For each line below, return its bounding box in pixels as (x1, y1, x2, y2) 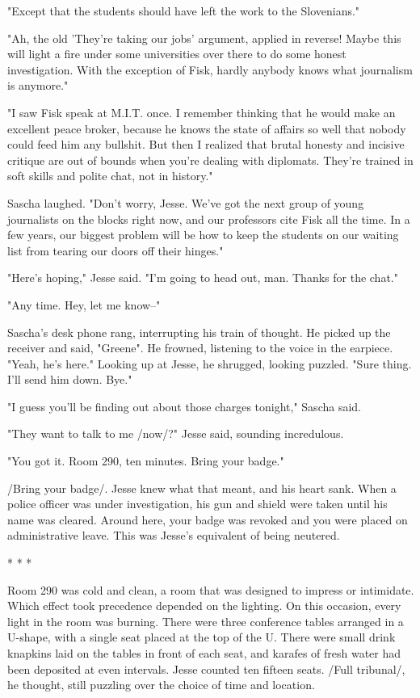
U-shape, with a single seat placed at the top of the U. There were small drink (7, 629, 396, 645)
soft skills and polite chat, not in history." (7, 167, 213, 184)
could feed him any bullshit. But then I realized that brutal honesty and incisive (7, 136, 405, 153)
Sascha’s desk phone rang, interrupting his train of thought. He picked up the (7, 323, 391, 340)
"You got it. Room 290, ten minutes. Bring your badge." (7, 452, 284, 469)
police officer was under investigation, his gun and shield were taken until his (7, 495, 388, 512)
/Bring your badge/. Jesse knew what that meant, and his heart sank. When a (7, 479, 397, 496)
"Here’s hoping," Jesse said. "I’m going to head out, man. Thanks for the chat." (7, 269, 398, 286)
